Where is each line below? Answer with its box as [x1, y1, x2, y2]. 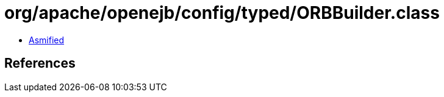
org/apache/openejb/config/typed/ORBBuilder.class [4, 2, 440, 23]
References [4, 56, 76, 71]
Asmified [29, 34, 65, 45]
